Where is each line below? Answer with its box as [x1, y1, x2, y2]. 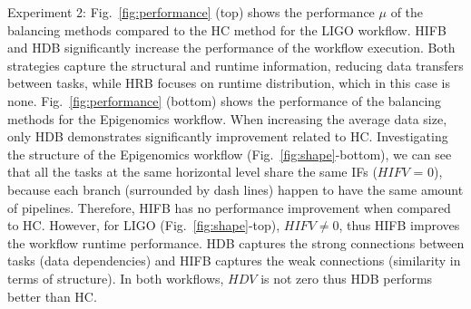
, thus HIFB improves [339, 216, 460, 235]
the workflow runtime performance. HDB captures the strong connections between [7, 233, 465, 252]
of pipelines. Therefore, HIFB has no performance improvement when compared [7, 198, 451, 217]
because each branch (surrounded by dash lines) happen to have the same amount [7, 179, 464, 198]
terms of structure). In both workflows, [7, 268, 224, 287]
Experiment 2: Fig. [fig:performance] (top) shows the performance [7, 3, 375, 21]
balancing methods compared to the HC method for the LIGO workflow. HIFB [7, 20, 446, 39]
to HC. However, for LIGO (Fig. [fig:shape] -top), [7, 216, 280, 235]
